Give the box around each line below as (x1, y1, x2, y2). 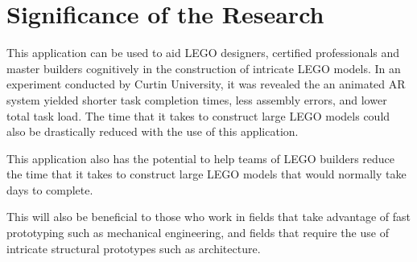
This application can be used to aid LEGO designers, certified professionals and (6, 44, 400, 61)
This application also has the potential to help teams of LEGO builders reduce (6, 149, 395, 166)
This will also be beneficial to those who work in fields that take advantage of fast (6, 208, 411, 225)
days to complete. (6, 181, 93, 198)
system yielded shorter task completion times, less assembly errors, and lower (6, 91, 387, 108)
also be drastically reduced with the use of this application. (6, 123, 299, 140)
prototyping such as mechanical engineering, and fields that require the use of (6, 224, 389, 241)
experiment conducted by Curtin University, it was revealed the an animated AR (6, 76, 406, 92)
